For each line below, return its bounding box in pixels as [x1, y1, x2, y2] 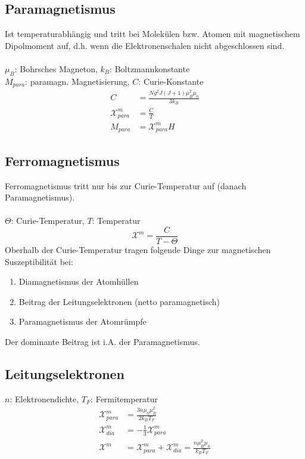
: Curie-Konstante [138, 75, 204, 87]
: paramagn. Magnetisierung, [25, 75, 130, 87]
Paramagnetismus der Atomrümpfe [18, 315, 147, 328]
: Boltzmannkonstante [110, 62, 190, 75]
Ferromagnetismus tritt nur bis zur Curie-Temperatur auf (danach [5, 179, 247, 192]
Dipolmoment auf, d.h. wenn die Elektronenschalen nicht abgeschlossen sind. [5, 39, 285, 51]
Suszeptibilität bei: [5, 255, 73, 267]
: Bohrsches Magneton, [14, 62, 98, 75]
